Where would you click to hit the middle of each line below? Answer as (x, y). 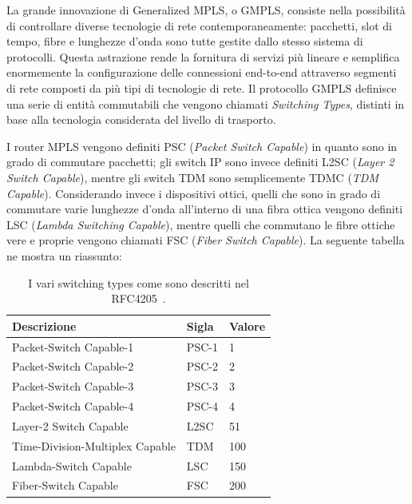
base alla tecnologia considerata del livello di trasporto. (141, 119)
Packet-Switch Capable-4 (73, 406)
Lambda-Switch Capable (72, 465)
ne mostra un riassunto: (64, 255)
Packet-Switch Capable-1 (73, 346)
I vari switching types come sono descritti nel (139, 282)
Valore (247, 325)
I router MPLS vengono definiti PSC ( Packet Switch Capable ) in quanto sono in (202, 146)
